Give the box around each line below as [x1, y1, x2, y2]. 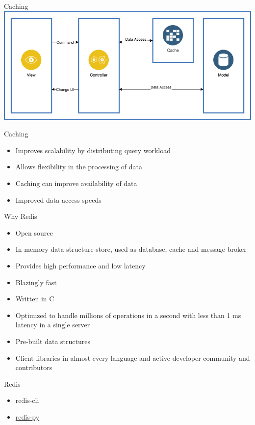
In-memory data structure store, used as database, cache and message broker [15, 244, 247, 254]
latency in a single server [15, 319, 90, 330]
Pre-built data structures [15, 336, 90, 346]
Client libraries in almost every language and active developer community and [15, 352, 250, 363]
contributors [15, 362, 52, 372]
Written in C [15, 293, 54, 304]
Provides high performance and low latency [15, 261, 146, 271]
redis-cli [15, 395, 39, 405]
